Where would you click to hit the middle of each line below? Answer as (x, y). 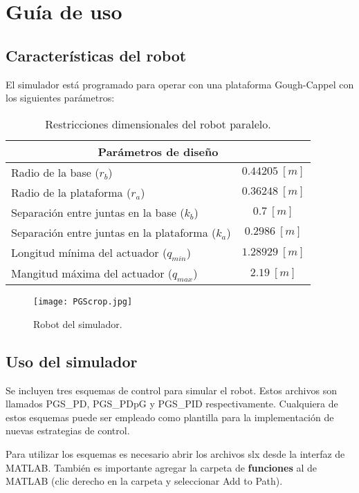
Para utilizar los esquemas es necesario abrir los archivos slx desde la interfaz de (175, 453)
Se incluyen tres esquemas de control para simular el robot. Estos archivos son (171, 390)
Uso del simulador (72, 361)
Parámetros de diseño (158, 151)
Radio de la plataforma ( (71, 192)
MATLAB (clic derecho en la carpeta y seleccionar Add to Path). (144, 481)
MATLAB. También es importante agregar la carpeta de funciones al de (161, 467)
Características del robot (96, 55)
